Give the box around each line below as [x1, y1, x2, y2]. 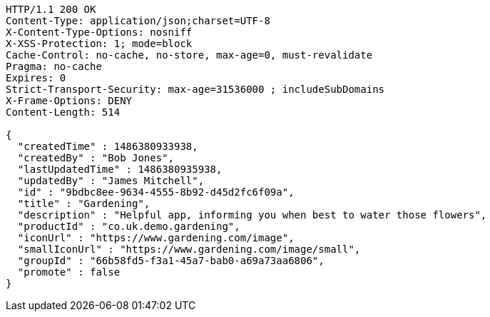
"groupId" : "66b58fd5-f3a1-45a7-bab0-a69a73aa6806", [17, 255, 325, 266]
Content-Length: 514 [6, 106, 121, 118]
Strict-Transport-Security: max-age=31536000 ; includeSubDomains [6, 84, 385, 95]
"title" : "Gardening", [17, 198, 150, 209]
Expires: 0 [6, 72, 66, 84]
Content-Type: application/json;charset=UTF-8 [6, 15, 270, 26]
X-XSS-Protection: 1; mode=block [6, 38, 193, 49]
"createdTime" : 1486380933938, [17, 141, 198, 152]
